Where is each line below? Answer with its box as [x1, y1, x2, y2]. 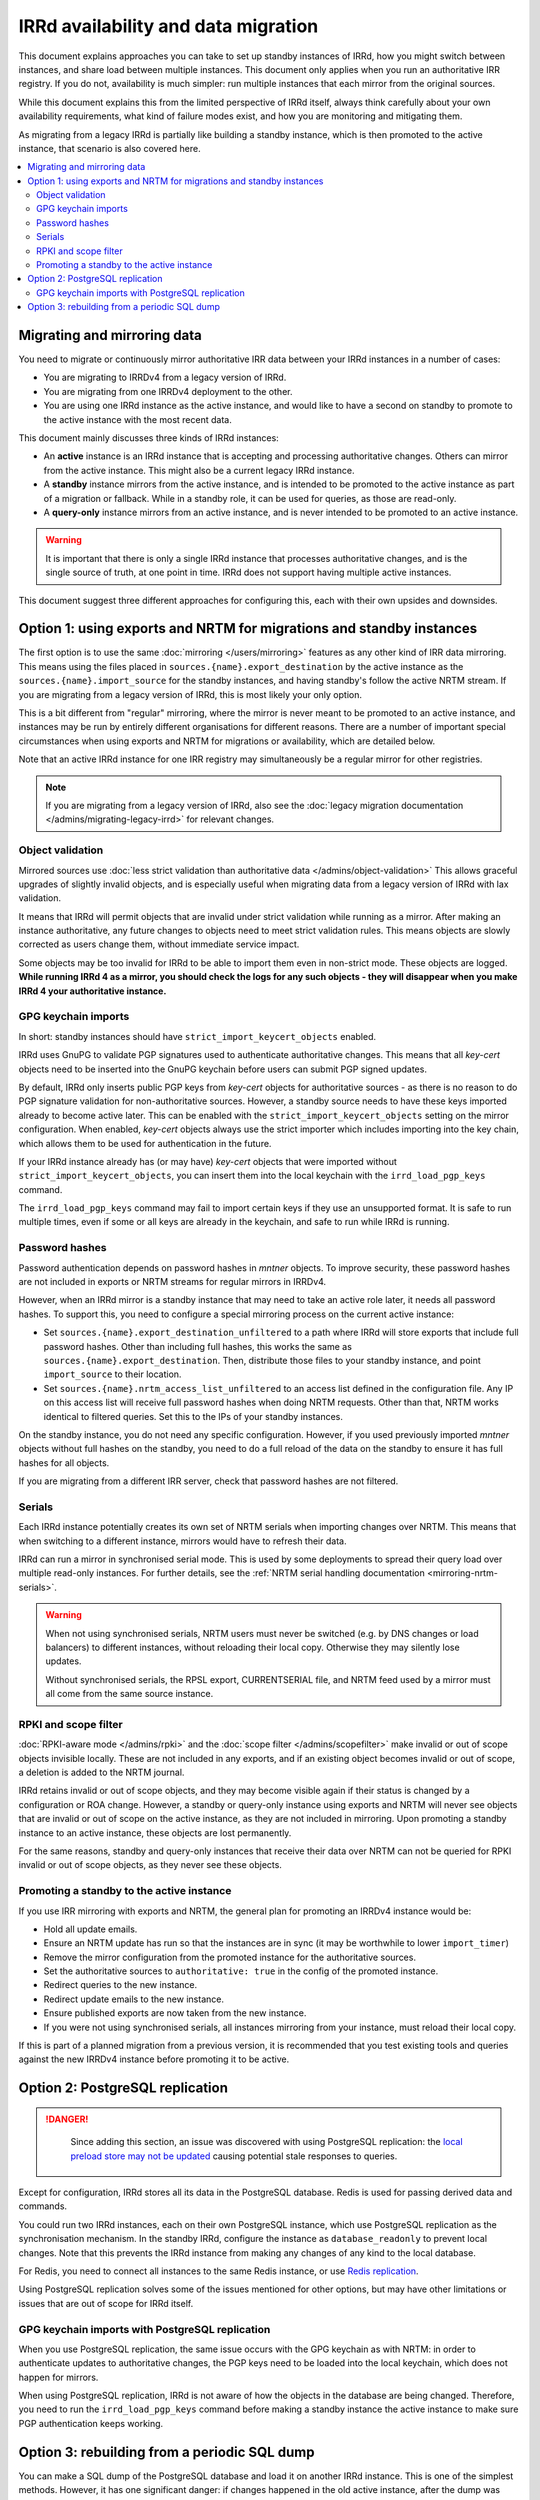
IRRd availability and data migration [18, 15, 319, 37]
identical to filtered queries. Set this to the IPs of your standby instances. [43, 1410, 344, 1422]
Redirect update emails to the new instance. [43, 1993, 225, 2005]
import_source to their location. [43, 1368, 182, 1380]
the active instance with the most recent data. [43, 413, 232, 425]
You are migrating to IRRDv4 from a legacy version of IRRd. [43, 371, 287, 384]
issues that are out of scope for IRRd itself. [18, 2297, 194, 2309]
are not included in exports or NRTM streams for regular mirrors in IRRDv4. [18, 1276, 327, 1287]
